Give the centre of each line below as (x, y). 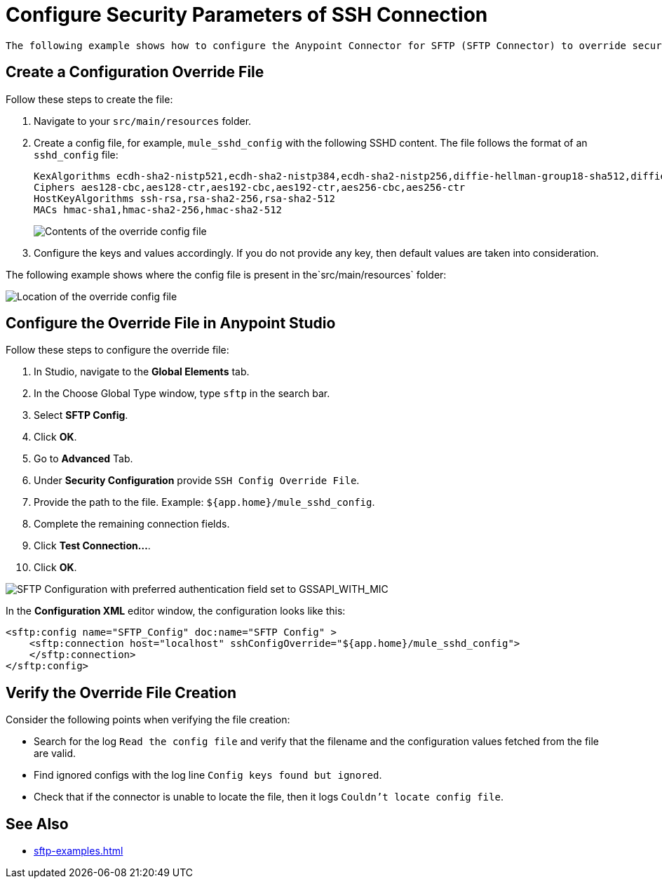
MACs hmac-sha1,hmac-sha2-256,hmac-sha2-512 (158, 209)
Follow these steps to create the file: (89, 99)
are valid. (55, 754)
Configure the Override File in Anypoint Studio (171, 323)
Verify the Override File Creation (121, 692)
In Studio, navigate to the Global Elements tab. (142, 372)
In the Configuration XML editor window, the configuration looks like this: (176, 611)
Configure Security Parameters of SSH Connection (247, 15)
